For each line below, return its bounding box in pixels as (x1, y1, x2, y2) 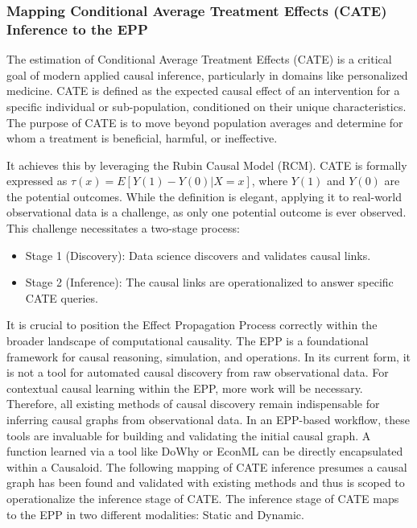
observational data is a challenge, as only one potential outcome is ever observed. (6, 204, 407, 221)
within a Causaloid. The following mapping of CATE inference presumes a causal (6, 458, 407, 475)
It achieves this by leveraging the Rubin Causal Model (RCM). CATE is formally (6, 156, 407, 173)
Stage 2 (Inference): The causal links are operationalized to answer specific (25, 274, 394, 291)
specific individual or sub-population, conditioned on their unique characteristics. (6, 97, 407, 114)
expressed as (6, 172, 68, 189)
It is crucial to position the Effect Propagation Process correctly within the (6, 316, 378, 333)
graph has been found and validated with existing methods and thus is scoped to (6, 474, 405, 491)
